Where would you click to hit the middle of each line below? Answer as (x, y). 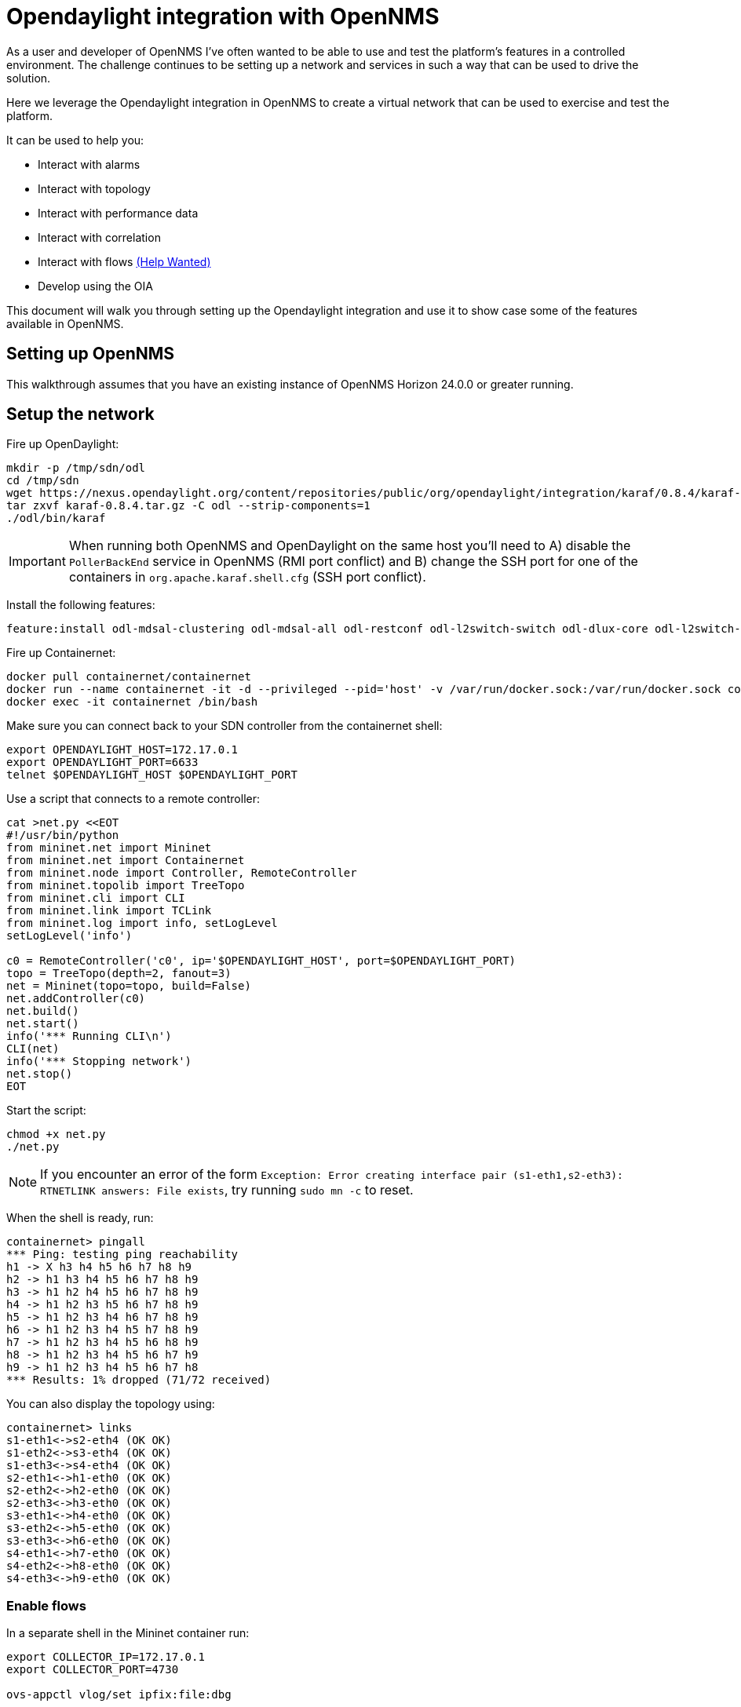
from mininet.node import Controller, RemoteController (182, 873)
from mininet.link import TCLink (109, 911)
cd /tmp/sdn (43, 481)
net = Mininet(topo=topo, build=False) (129, 986)
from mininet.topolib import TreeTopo (126, 886)
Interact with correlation (99, 237)
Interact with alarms (89, 164)
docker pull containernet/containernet (129, 677)
